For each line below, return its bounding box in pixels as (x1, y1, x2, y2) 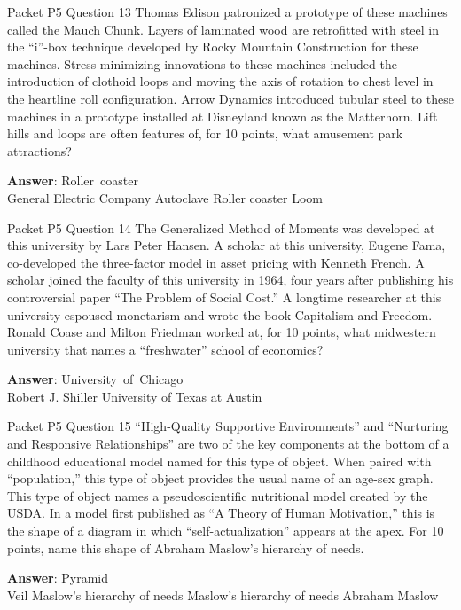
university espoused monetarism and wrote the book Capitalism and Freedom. (7, 305, 433, 324)
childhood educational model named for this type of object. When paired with (7, 451, 432, 470)
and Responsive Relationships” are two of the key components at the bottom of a (7, 434, 449, 453)
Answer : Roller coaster (7, 171, 138, 190)
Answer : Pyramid (7, 568, 108, 587)
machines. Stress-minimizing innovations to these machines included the (7, 54, 397, 73)
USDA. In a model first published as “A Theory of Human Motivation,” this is (7, 504, 435, 522)
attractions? (7, 141, 72, 160)
